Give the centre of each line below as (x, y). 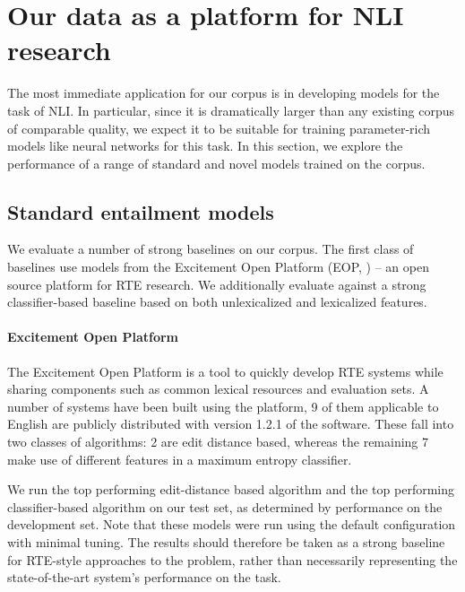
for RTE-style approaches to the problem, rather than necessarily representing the (232, 559)
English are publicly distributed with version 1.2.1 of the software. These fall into (231, 424)
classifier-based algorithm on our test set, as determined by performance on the (225, 506)
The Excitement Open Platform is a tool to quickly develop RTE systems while (225, 371)
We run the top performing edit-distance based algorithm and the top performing (231, 489)
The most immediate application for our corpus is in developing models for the (224, 93)
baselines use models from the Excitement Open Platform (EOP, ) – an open (218, 267)
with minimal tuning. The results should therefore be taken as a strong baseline (226, 542)
